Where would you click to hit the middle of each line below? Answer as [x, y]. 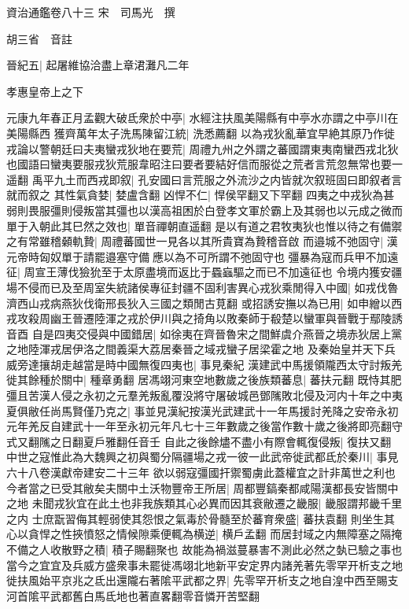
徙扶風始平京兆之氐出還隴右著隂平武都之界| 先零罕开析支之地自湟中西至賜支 [203, 580]
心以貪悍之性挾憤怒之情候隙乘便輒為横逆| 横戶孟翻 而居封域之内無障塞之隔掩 [204, 534]
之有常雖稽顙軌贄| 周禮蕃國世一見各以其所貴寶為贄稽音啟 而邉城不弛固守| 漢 [202, 241]
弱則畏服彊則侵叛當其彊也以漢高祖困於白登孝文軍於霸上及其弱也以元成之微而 [204, 210]
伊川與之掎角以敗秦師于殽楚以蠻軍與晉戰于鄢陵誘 [276, 318]
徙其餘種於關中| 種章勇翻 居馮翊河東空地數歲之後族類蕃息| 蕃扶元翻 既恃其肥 [204, 380]
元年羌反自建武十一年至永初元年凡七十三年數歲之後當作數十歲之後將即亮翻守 [204, 426]
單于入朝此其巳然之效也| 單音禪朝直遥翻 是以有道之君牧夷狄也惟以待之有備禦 [204, 225]
